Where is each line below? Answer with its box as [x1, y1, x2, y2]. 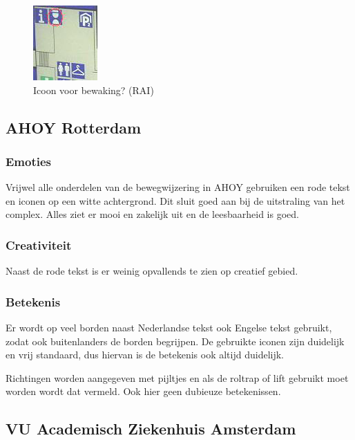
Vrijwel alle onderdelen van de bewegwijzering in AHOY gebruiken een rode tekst [6, 180, 350, 194]
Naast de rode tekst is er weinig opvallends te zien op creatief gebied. [6, 264, 298, 278]
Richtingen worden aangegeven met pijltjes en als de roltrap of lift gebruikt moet [6, 370, 349, 385]
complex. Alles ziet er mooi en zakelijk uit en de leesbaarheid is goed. [6, 207, 299, 221]
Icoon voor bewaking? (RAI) [33, 82, 154, 97]
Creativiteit [6, 236, 72, 253]
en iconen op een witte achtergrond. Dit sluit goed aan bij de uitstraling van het [6, 193, 345, 208]
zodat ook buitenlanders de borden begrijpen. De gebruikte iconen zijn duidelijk [6, 333, 345, 348]
